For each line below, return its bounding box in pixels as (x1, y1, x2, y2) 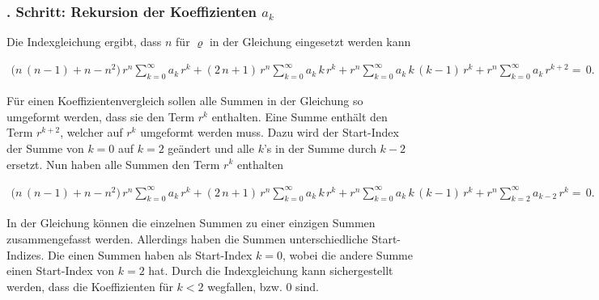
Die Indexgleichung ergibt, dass (6, 33, 162, 50)
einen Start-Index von (6, 262, 115, 279)
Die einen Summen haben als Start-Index (48, 246, 253, 263)
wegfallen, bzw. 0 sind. (207, 277, 319, 294)
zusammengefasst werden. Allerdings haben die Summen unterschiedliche (6, 230, 368, 247)
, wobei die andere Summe (282, 246, 413, 263)
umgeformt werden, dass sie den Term (6, 108, 195, 125)
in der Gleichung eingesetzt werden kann (209, 33, 411, 50)
